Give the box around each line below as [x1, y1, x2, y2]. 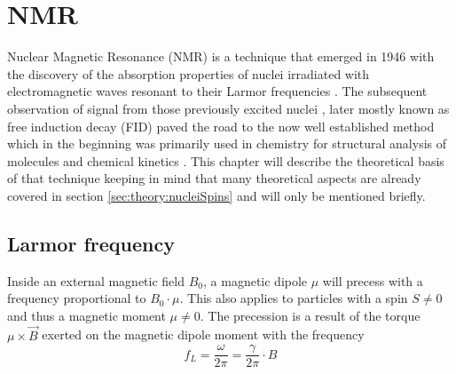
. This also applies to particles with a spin [179, 289, 408, 307]
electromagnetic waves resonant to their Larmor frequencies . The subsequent [7, 82, 428, 100]
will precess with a [322, 271, 423, 290]
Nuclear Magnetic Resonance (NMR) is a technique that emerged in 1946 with [7, 47, 435, 66]
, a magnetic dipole [203, 271, 308, 290]
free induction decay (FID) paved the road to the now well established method [7, 116, 435, 135]
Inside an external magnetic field [7, 271, 185, 290]
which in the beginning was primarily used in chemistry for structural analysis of [7, 134, 447, 153]
